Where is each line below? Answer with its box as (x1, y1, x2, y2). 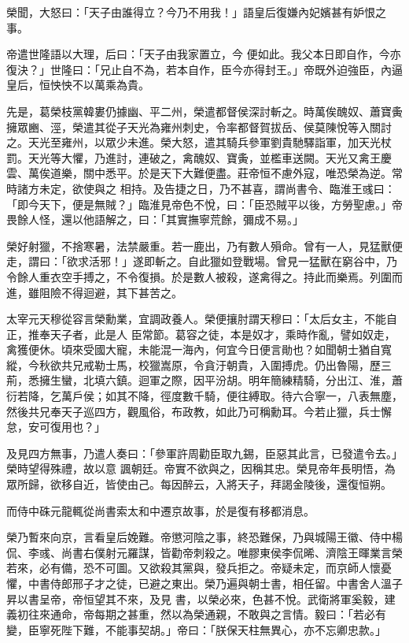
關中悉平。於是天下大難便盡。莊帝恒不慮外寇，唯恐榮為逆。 (83, 165, 392, 181)
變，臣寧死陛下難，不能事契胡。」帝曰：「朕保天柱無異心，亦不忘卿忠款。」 (6, 621, 386, 637)
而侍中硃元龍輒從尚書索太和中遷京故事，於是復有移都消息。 (6, 502, 315, 518)
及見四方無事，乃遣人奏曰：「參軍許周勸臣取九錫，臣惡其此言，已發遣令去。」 (6, 444, 403, 461)
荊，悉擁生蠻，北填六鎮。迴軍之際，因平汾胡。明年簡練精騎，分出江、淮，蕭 (6, 372, 403, 388)
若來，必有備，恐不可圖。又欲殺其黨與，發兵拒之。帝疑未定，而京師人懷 (6, 559, 381, 576)
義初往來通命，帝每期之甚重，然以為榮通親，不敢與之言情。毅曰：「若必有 (6, 606, 386, 623)
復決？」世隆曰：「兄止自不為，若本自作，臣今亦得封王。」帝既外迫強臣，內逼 (6, 61, 403, 77)
